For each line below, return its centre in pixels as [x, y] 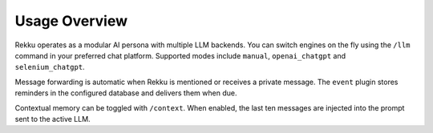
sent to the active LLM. [53, 119]
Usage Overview [71, 21]
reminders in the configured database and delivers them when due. [126, 93]
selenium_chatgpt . [50, 67]
